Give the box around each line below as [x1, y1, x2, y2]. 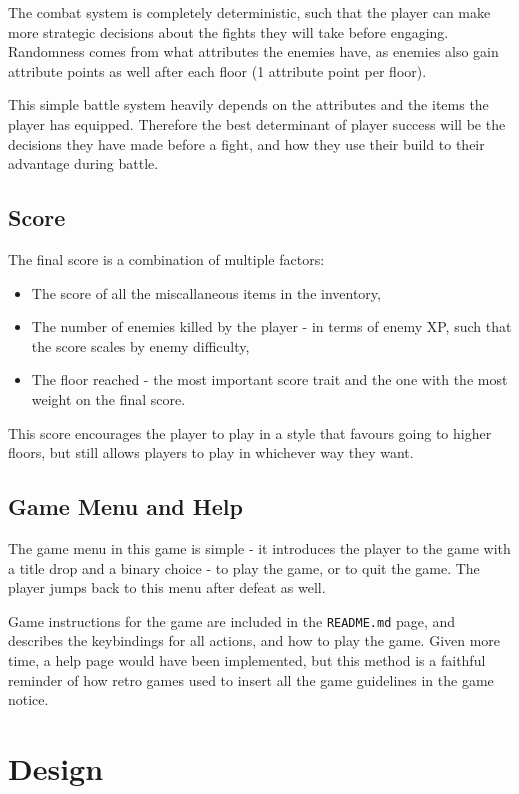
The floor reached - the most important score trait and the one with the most [31, 369, 508, 390]
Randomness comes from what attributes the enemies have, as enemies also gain [8, 41, 499, 62]
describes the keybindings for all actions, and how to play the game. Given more [8, 630, 501, 651]
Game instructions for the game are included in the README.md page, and [8, 610, 456, 631]
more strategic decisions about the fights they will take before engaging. [8, 21, 449, 42]
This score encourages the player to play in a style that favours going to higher [8, 422, 492, 443]
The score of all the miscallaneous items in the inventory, [31, 282, 381, 303]
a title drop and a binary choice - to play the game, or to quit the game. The [8, 557, 480, 578]
